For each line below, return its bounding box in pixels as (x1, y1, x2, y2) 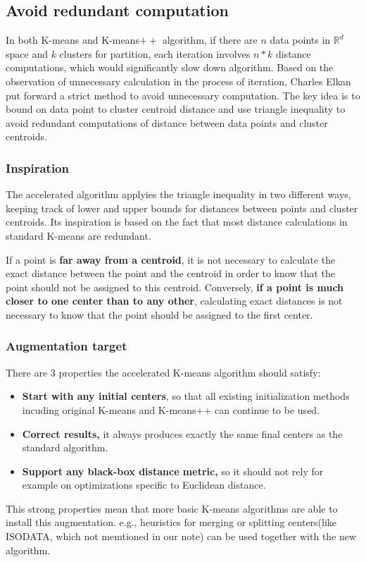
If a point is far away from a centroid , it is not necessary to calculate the (6, 252, 336, 267)
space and (6, 46, 48, 61)
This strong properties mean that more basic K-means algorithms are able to (6, 501, 338, 515)
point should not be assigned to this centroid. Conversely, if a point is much (6, 279, 344, 294)
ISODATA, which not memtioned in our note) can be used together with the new (6, 529, 357, 544)
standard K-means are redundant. (6, 228, 151, 243)
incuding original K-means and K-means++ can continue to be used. (22, 402, 320, 417)
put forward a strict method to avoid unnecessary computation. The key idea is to (6, 87, 360, 102)
